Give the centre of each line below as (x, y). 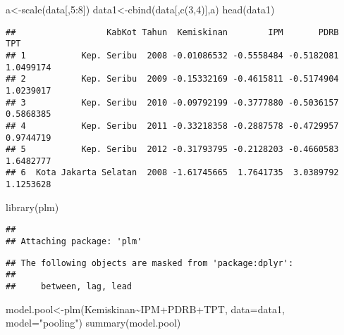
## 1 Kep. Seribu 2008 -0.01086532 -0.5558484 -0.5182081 (172, 55)
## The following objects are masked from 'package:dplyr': (150, 263)
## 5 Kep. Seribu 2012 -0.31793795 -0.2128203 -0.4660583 (172, 150)
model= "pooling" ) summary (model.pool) (93, 323)
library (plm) (32, 207)
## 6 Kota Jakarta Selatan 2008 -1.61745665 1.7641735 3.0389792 (172, 173)
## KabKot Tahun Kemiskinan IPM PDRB (172, 32)
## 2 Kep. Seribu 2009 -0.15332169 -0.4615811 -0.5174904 (172, 79)
